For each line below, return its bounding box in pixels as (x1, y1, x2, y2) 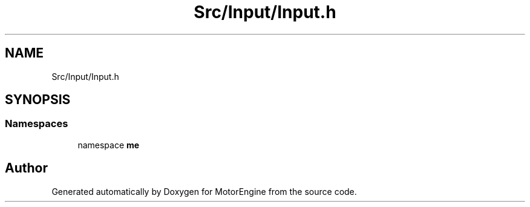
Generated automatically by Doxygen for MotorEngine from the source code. (51, 186, 357, 197)
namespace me (77, 139, 140, 150)
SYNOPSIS (5, 92, 71, 108)
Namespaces (5, 117, 68, 130)
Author (5, 160, 48, 176)
